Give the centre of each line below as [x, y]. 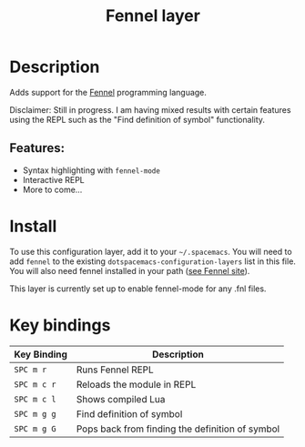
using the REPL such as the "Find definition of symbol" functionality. [137, 119]
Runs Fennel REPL [115, 370]
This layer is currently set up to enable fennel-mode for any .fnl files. [138, 289]
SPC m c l [35, 399]
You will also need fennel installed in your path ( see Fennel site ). [130, 270]
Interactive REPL [53, 179]
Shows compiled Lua [121, 399]
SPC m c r [35, 384]
